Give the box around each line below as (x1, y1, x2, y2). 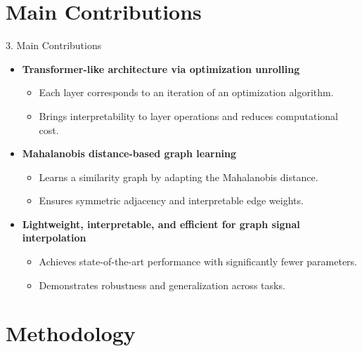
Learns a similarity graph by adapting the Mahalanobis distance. (39, 169, 318, 184)
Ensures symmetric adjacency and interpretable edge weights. (39, 193, 304, 208)
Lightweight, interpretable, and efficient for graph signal (22, 216, 300, 231)
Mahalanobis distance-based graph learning (22, 146, 237, 161)
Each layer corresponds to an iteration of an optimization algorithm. (39, 85, 334, 100)
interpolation (22, 230, 86, 245)
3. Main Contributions (6, 38, 102, 53)
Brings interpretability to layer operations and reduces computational (39, 108, 338, 123)
